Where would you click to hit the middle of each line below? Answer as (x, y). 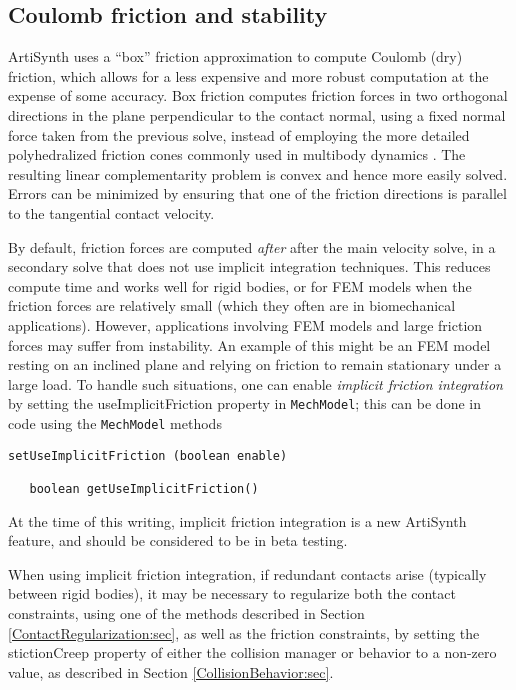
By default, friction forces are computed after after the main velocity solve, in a (252, 246)
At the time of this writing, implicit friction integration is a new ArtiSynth (237, 520)
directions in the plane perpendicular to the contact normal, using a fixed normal (257, 114)
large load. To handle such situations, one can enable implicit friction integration (255, 383)
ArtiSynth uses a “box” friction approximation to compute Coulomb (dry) (235, 56)
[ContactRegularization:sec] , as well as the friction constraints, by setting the (244, 632)
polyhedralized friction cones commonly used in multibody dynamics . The (237, 154)
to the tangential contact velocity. (111, 212)
